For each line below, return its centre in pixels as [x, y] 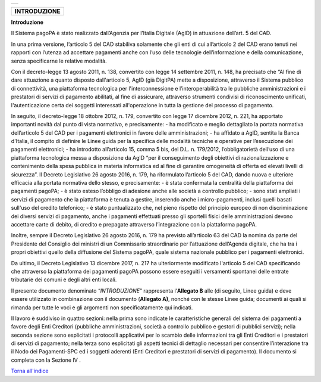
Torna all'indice [30, 371]
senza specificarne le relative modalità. [59, 61]
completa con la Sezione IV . [46, 360]
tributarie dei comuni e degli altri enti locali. [64, 279]
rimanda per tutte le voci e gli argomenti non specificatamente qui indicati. [102, 308]
